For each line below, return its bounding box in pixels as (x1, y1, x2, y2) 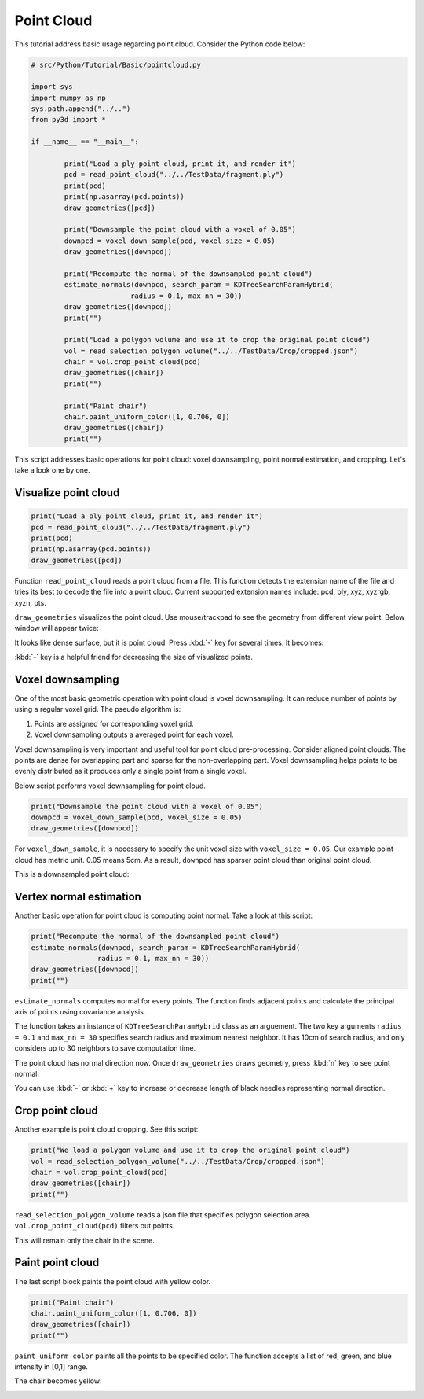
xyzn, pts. (14, 598, 46, 607)
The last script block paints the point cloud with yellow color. (14, 1276, 211, 1286)
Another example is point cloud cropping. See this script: (14, 1125, 199, 1134)
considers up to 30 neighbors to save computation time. (14, 1044, 196, 1053)
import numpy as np (31, 93, 106, 102)
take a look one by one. (14, 466, 90, 475)
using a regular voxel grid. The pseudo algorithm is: (14, 705, 181, 714)
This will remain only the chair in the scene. (14, 1235, 155, 1245)
